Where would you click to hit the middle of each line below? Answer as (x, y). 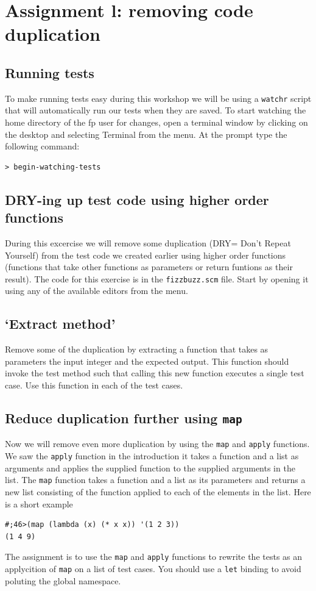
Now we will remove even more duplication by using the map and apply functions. (157, 444)
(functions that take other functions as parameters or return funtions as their (149, 267)
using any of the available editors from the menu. (97, 291)
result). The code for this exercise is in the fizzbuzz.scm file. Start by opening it (157, 278)
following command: (42, 146)
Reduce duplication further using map (124, 417)
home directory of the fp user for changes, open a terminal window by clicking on (156, 122)
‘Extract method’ (60, 324)
